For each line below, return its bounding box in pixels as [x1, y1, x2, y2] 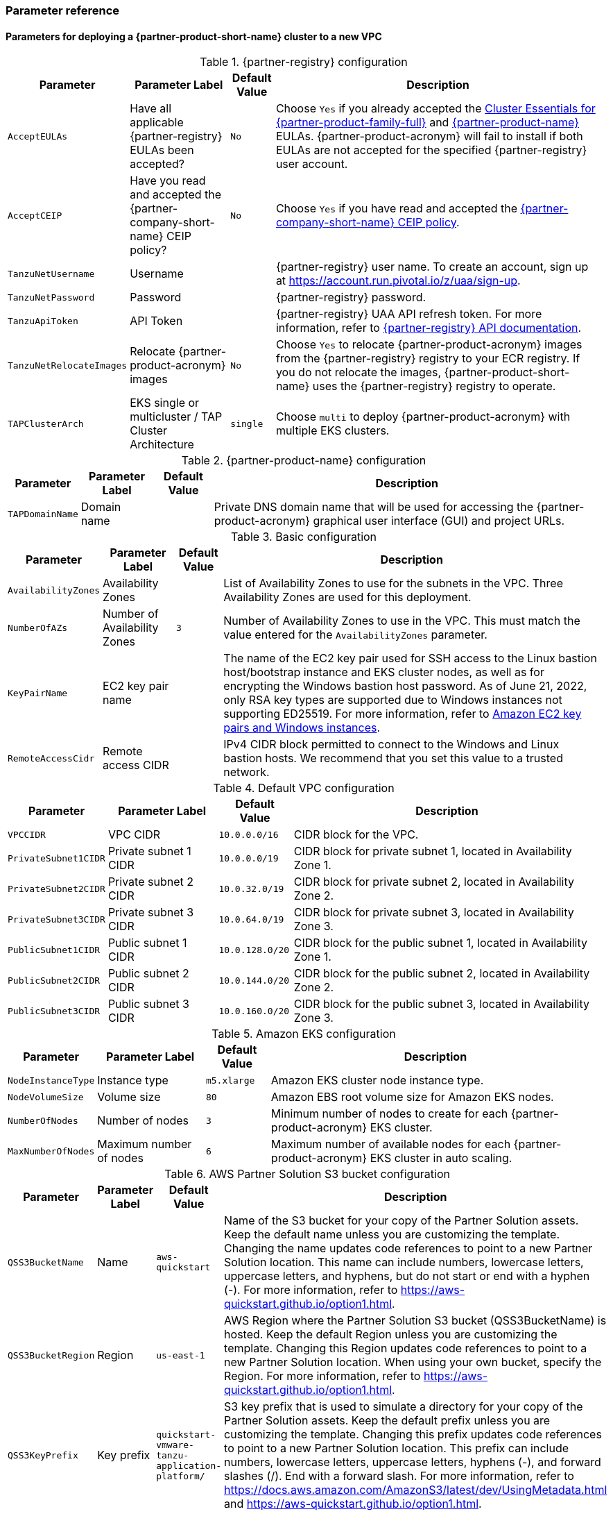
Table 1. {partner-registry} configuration [200, 55, 408, 69]
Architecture [130, 437, 194, 452]
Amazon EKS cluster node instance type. [270, 1073, 484, 1088]
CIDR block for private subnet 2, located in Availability [293, 875, 574, 889]
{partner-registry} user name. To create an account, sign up [275, 260, 589, 274]
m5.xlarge [205, 1075, 255, 1086]
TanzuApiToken [8, 315, 78, 326]
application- [156, 1460, 222, 1471]
